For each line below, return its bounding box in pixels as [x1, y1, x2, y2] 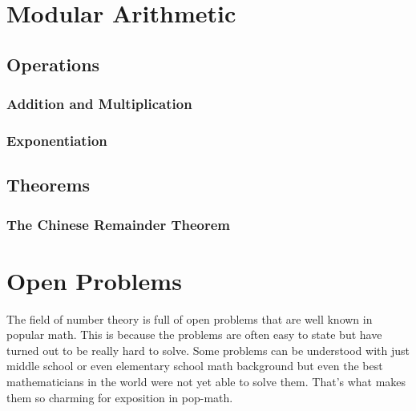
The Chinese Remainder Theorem [6, 214, 231, 234]
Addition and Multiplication [6, 94, 192, 114]
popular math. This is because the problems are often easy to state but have [6, 326, 382, 343]
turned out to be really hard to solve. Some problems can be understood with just [6, 341, 410, 358]
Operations [6, 51, 100, 76]
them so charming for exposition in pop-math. [6, 389, 233, 405]
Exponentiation [6, 130, 107, 150]
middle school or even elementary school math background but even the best [6, 357, 383, 374]
